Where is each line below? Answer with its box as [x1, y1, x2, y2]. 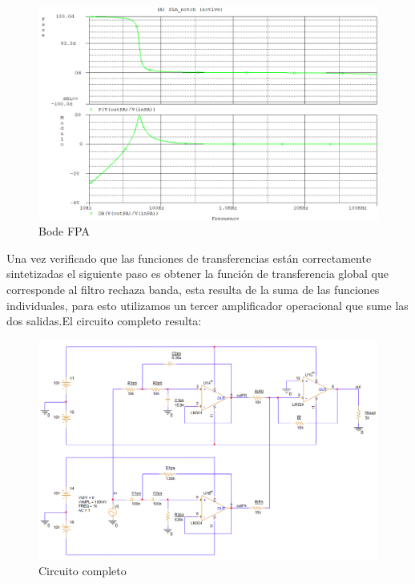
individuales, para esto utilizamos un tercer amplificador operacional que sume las [6, 296, 409, 313]
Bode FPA [38, 223, 90, 240]
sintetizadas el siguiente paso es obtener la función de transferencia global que [6, 265, 389, 282]
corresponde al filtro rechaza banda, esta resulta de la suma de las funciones [6, 281, 380, 298]
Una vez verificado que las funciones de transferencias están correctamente [6, 249, 372, 266]
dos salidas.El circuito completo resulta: [6, 312, 202, 329]
